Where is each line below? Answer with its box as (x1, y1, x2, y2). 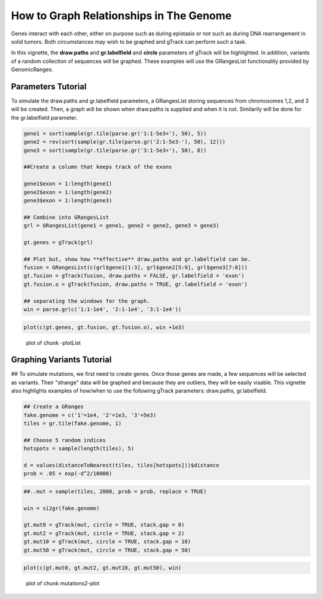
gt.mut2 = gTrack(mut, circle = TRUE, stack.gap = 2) (23, 530, 185, 537)
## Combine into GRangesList (23, 214, 109, 221)
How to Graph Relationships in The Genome (11, 9, 232, 22)
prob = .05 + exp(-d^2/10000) (23, 470, 112, 477)
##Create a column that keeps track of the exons (23, 163, 172, 171)
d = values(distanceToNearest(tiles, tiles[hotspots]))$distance (23, 461, 220, 469)
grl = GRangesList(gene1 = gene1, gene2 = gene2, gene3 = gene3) (23, 222, 220, 229)
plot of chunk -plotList (26, 339, 81, 346)
